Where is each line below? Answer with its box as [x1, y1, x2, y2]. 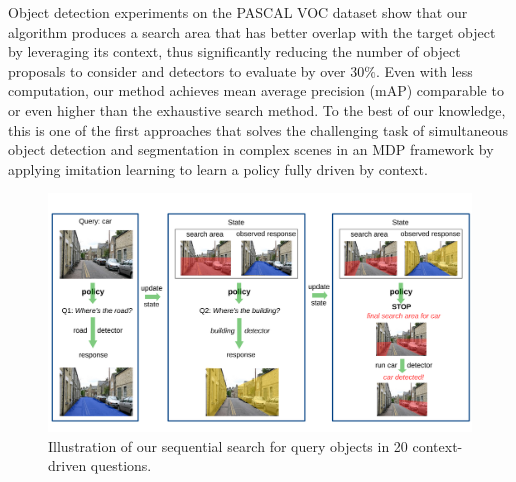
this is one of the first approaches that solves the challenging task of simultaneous [8, 119, 509, 140]
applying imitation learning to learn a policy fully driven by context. [8, 158, 428, 179]
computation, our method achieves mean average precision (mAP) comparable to [8, 80, 504, 101]
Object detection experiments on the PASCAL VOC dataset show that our [8, 2, 468, 22]
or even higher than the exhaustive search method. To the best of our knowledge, [8, 99, 506, 120]
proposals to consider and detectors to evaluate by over [8, 60, 346, 81]
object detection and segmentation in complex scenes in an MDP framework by [8, 139, 494, 160]
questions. [90, 455, 152, 476]
